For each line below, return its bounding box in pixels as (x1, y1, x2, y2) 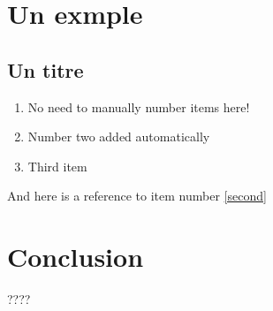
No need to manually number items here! (27, 97, 250, 116)
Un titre (7, 56, 84, 83)
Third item (27, 156, 87, 175)
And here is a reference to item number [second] (7, 186, 267, 205)
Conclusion (7, 239, 144, 275)
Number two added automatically (27, 127, 210, 146)
